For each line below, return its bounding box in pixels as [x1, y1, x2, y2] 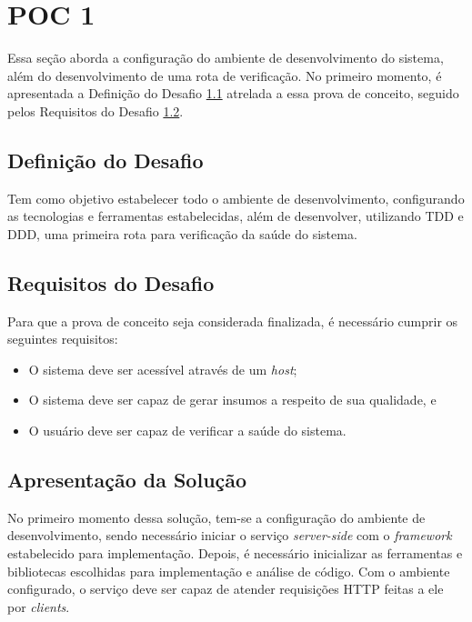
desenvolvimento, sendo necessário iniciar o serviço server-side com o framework [7, 526, 452, 545]
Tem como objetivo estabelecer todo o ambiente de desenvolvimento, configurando [7, 188, 465, 207]
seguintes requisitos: [7, 329, 118, 348]
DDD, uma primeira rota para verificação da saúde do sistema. [7, 224, 357, 243]
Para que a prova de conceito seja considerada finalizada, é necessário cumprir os [7, 311, 458, 330]
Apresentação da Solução [7, 466, 247, 494]
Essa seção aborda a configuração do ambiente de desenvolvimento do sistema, [7, 48, 444, 67]
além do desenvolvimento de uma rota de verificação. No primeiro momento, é [7, 65, 442, 85]
